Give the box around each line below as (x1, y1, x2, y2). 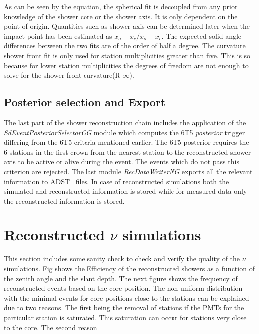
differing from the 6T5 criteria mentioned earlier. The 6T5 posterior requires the (4, 137, 249, 147)
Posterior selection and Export (4, 94, 166, 110)
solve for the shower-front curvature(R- (4, 70, 123, 80)
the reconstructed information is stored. (4, 195, 125, 206)
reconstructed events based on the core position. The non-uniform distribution (4, 283, 243, 293)
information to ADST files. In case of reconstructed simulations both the (4, 176, 229, 186)
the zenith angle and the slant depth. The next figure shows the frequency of (4, 273, 238, 283)
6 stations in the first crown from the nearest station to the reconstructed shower (4, 146, 251, 157)
